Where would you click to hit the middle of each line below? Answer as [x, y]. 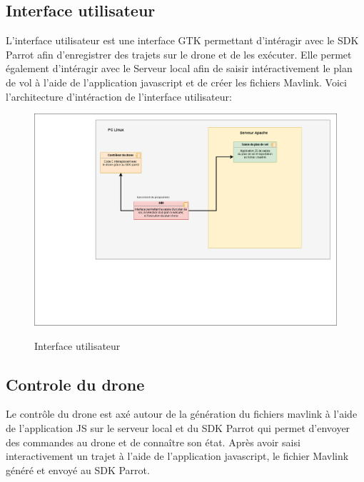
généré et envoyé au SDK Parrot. [78, 470]
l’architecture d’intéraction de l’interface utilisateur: [119, 96]
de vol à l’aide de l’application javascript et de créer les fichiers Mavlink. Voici [176, 82]
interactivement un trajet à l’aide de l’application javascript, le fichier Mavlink [177, 456]
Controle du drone [75, 384]
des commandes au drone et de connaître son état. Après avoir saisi [153, 442]
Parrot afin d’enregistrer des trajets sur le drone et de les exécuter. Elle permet [179, 54]
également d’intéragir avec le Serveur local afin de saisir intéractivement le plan [179, 68]
